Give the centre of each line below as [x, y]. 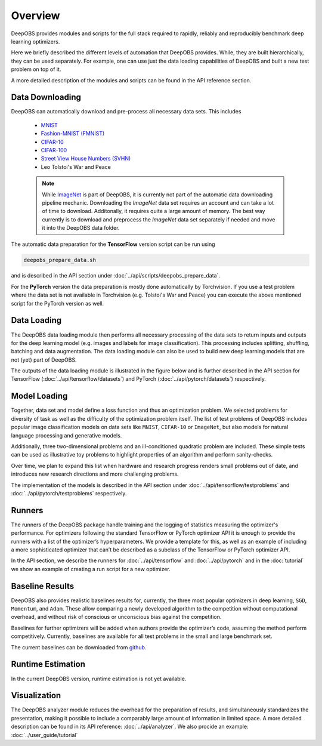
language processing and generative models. [66, 435]
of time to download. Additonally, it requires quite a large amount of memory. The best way [154, 211]
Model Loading [39, 396]
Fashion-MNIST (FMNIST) [73, 134]
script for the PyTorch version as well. [58, 303]
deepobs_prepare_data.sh [60, 260]
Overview [35, 16]
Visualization [36, 696]
